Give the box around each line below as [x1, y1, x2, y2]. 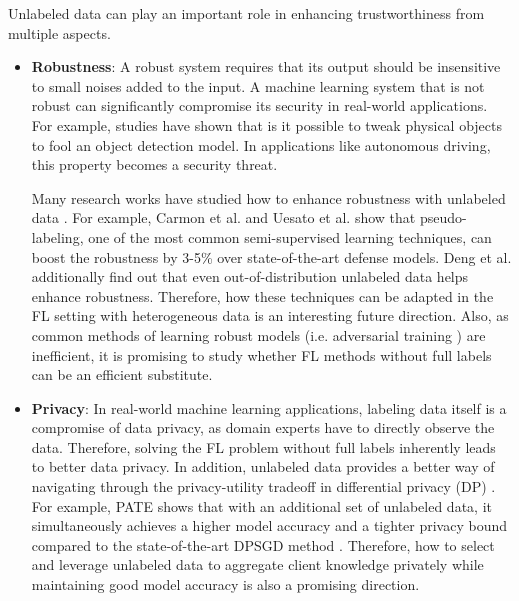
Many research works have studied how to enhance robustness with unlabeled [31, 187, 506, 208]
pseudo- [419, 207, 467, 228]
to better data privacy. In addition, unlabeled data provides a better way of [31, 456, 495, 477]
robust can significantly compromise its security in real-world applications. [31, 95, 488, 116]
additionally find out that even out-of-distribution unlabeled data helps [31, 266, 469, 287]
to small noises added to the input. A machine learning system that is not [31, 75, 485, 96]
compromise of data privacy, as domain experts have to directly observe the [31, 417, 495, 438]
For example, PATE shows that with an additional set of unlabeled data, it [31, 495, 492, 516]
